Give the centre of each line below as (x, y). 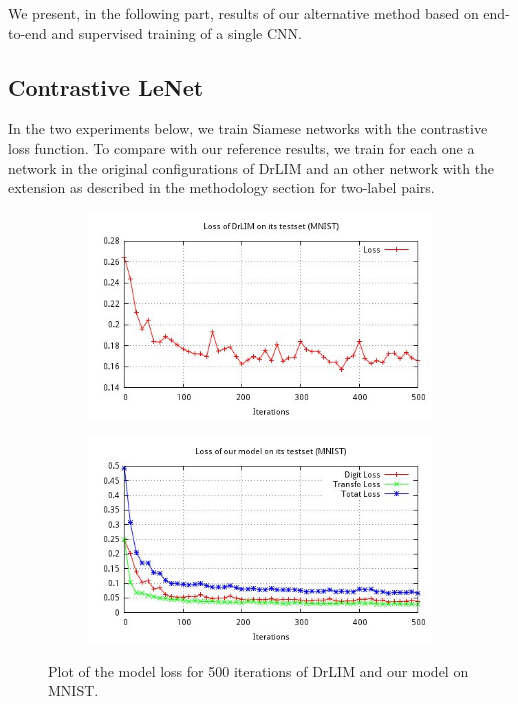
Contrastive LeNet (106, 86)
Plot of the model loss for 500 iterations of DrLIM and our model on (258, 670)
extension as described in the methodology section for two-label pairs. (221, 187)
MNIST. (73, 690)
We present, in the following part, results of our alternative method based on (243, 13)
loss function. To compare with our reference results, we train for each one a (241, 147)
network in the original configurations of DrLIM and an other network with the (251, 167)
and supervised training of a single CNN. (176, 32)
